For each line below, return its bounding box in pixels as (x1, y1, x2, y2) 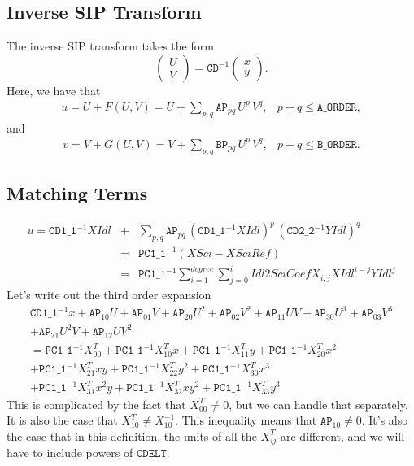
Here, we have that (7, 81, 101, 98)
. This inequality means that (175, 412, 317, 429)
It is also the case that (7, 412, 118, 429)
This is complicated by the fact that (7, 395, 186, 412)
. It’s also (361, 412, 408, 429)
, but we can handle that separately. (229, 395, 408, 412)
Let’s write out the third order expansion (7, 286, 211, 303)
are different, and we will (281, 427, 405, 444)
